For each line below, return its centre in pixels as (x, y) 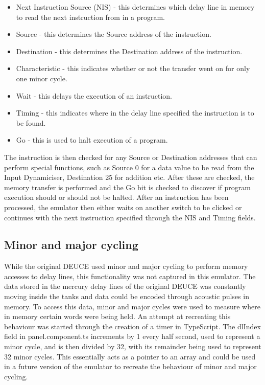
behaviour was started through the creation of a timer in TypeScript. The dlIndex (132, 326)
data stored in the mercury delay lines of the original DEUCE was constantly (125, 286)
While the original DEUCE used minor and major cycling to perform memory (126, 266)
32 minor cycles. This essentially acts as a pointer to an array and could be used (130, 356)
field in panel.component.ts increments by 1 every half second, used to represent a (132, 336)
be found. (31, 122)
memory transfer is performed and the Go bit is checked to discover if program (127, 187)
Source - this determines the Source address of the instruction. (114, 34)
